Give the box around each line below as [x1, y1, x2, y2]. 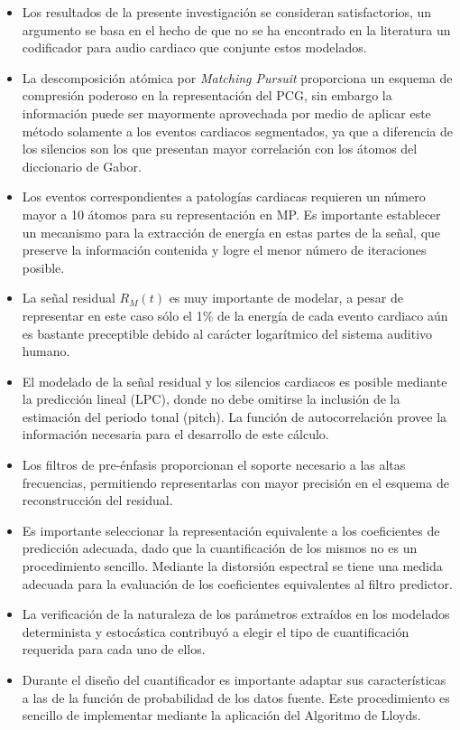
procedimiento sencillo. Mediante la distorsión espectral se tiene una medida [22, 557, 443, 576]
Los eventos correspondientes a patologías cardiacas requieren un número [22, 187, 426, 206]
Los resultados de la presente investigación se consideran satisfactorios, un [22, 3, 432, 21]
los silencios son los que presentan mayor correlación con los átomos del [22, 139, 418, 158]
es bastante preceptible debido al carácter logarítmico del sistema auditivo [22, 323, 433, 342]
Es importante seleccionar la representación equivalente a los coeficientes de [22, 520, 440, 539]
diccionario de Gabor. [22, 156, 142, 175]
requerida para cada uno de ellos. [22, 640, 206, 659]
